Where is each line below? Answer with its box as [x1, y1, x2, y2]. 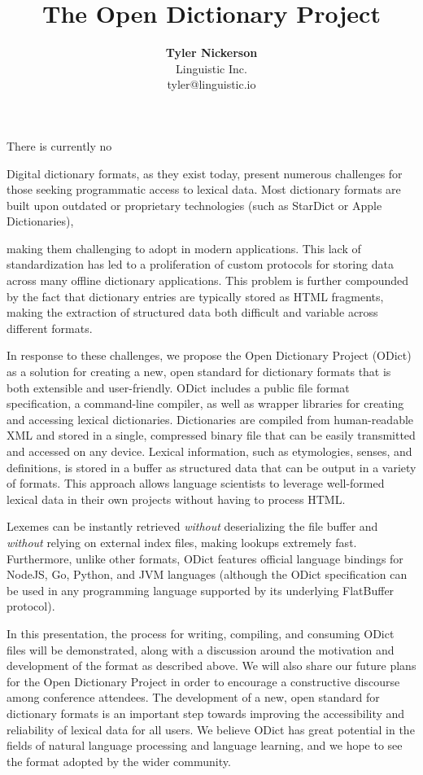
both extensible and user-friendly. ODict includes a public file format [7, 379, 350, 396]
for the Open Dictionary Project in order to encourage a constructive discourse [7, 672, 400, 690]
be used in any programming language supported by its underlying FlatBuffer [7, 581, 395, 598]
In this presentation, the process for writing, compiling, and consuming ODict [7, 624, 395, 641]
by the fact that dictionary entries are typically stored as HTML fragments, [7, 287, 384, 304]
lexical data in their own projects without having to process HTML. [7, 490, 346, 507]
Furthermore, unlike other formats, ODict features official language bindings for [7, 550, 403, 567]
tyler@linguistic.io [167, 76, 256, 93]
